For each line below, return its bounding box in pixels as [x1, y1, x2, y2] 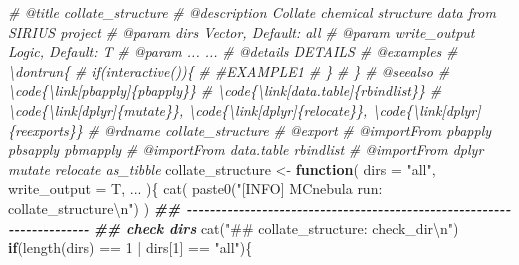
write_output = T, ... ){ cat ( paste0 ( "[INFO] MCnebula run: [8, 178, 383, 199]
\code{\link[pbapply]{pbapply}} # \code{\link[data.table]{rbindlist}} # [8, 80, 442, 101]
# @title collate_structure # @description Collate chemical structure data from [8, 2, 496, 22]
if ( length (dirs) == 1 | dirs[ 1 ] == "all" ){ [8, 237, 253, 258]
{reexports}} [8, 119, 83, 140]
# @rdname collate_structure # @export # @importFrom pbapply [87, 119, 492, 140]
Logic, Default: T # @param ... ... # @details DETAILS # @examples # [8, 41, 458, 62]
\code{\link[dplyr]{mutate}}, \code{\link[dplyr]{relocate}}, [8, 99, 368, 120]
